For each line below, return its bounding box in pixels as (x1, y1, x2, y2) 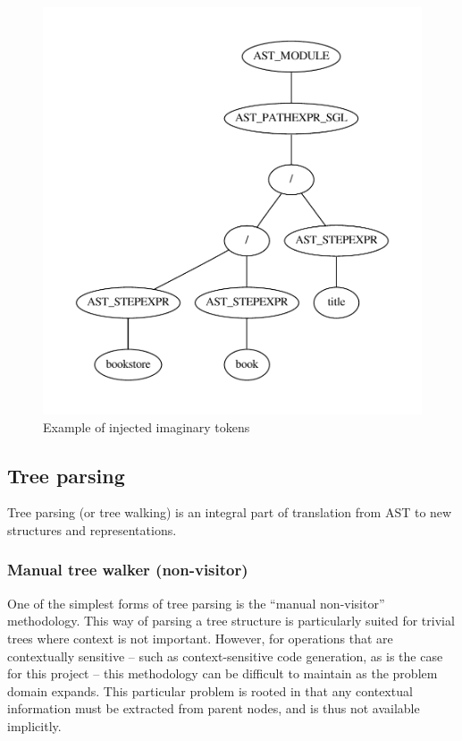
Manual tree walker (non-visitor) (7, 558, 248, 581)
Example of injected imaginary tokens (43, 417, 250, 436)
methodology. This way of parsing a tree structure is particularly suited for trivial (7, 611, 455, 630)
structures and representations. (7, 520, 177, 539)
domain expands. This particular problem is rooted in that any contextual (7, 681, 413, 700)
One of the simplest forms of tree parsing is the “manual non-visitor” (7, 593, 385, 612)
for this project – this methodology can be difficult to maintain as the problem (7, 664, 438, 683)
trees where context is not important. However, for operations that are (7, 628, 393, 647)
